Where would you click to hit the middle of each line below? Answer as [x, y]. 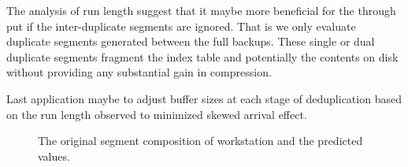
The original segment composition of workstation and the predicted [200, 141]
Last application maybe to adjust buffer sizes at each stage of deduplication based [204, 98]
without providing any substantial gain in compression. [139, 72]
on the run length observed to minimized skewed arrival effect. [157, 114]
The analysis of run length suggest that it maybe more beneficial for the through [201, 10]
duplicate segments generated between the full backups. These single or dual [191, 41]
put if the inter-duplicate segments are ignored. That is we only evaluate [181, 26]
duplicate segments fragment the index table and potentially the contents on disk [202, 56]
